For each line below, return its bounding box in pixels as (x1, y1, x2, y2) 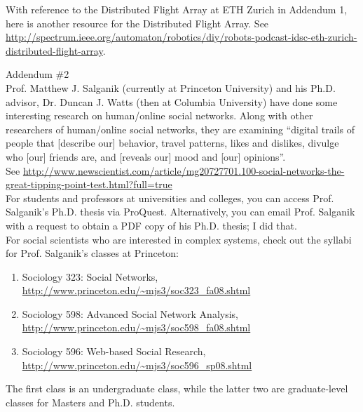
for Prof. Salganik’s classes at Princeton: (6, 246, 179, 260)
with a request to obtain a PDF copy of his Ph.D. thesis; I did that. (6, 218, 297, 232)
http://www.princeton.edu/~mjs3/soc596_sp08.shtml (22, 357, 252, 372)
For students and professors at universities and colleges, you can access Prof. (6, 190, 334, 205)
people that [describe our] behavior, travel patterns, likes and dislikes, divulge (6, 135, 339, 150)
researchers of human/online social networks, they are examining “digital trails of (6, 121, 355, 136)
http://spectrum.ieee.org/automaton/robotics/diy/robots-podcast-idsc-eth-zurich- (6, 29, 357, 44)
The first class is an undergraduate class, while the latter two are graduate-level (6, 381, 348, 396)
